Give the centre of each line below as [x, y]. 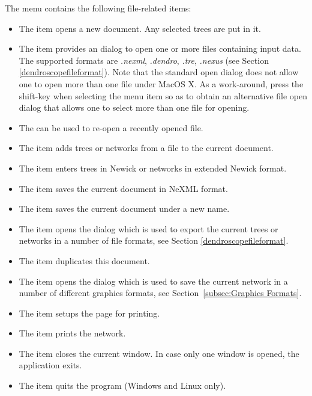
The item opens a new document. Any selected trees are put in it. [140, 28]
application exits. [50, 365]
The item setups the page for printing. [89, 313]
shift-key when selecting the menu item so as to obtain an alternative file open [163, 95]
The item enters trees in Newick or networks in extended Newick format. [153, 168]
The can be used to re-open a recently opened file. [111, 127]
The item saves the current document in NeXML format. [123, 188]
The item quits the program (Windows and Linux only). [122, 385]
